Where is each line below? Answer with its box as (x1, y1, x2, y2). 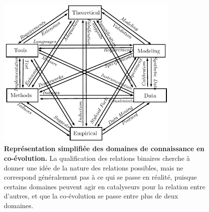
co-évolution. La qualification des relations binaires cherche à (4, 153, 190, 163)
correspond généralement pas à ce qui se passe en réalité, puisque (4, 172, 197, 182)
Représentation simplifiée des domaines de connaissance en (4, 143, 205, 154)
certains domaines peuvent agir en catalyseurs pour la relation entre (4, 181, 206, 191)
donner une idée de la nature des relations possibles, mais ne (4, 162, 183, 172)
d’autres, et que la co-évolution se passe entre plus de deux (4, 191, 179, 201)
